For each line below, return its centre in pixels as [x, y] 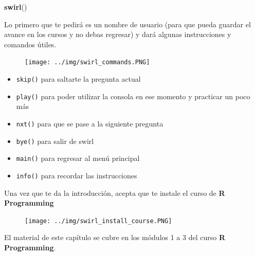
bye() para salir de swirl [55, 141]
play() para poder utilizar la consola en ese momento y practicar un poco [133, 96]
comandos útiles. [30, 44]
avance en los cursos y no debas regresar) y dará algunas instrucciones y [118, 34]
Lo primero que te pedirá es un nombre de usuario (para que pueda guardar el [128, 24]
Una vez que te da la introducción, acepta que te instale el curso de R [115, 193]
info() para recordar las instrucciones [77, 175]
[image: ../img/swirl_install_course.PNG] [98, 221]
